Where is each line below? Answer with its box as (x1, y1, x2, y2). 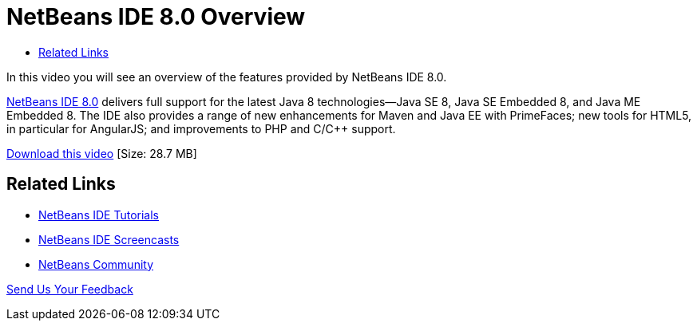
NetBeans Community (38, 257, 154, 271)
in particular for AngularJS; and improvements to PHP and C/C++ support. (6, 121, 396, 136)
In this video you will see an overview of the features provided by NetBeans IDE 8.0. (6, 69, 447, 84)
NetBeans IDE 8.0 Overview (6, 3, 306, 30)
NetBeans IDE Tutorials (38, 207, 159, 222)
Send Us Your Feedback (6, 282, 133, 296)
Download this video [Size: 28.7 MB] (6, 146, 197, 160)
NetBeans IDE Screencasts (38, 232, 180, 246)
